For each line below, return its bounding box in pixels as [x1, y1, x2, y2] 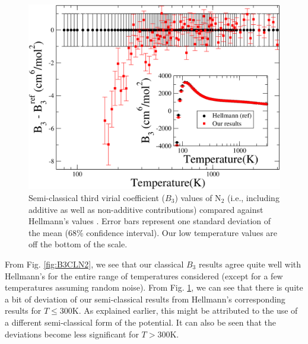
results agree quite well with [198, 257, 301, 270]
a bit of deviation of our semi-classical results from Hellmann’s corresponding [5, 292, 285, 305]
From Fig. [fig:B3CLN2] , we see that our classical [5, 257, 184, 270]
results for [5, 304, 42, 317]
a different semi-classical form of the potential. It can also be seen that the [5, 316, 276, 328]
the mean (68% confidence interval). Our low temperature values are [28, 226, 278, 238]
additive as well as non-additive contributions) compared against [28, 203, 263, 215]
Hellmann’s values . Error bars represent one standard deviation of [28, 215, 271, 227]
